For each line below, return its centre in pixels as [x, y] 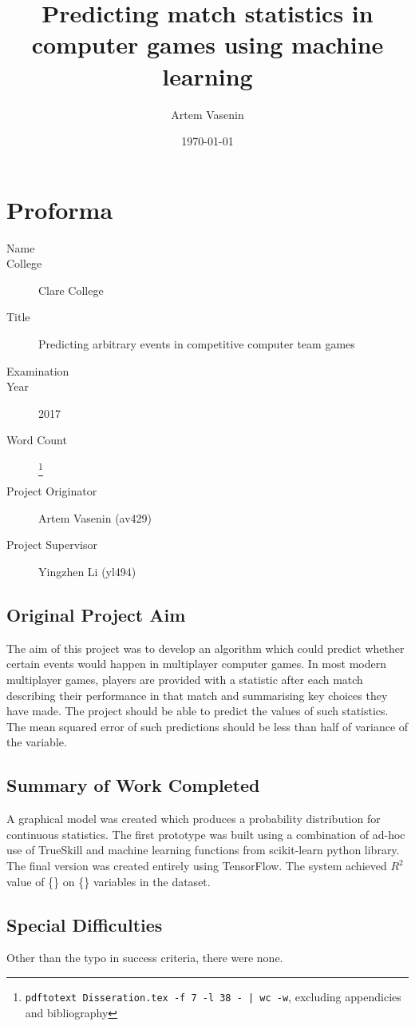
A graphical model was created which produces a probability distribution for [194, 819]
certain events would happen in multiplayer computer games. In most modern [196, 664]
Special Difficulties [85, 924]
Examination [38, 370]
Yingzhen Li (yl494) [87, 572]
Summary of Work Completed [133, 785]
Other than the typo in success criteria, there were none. [145, 958]
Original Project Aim [96, 615]
